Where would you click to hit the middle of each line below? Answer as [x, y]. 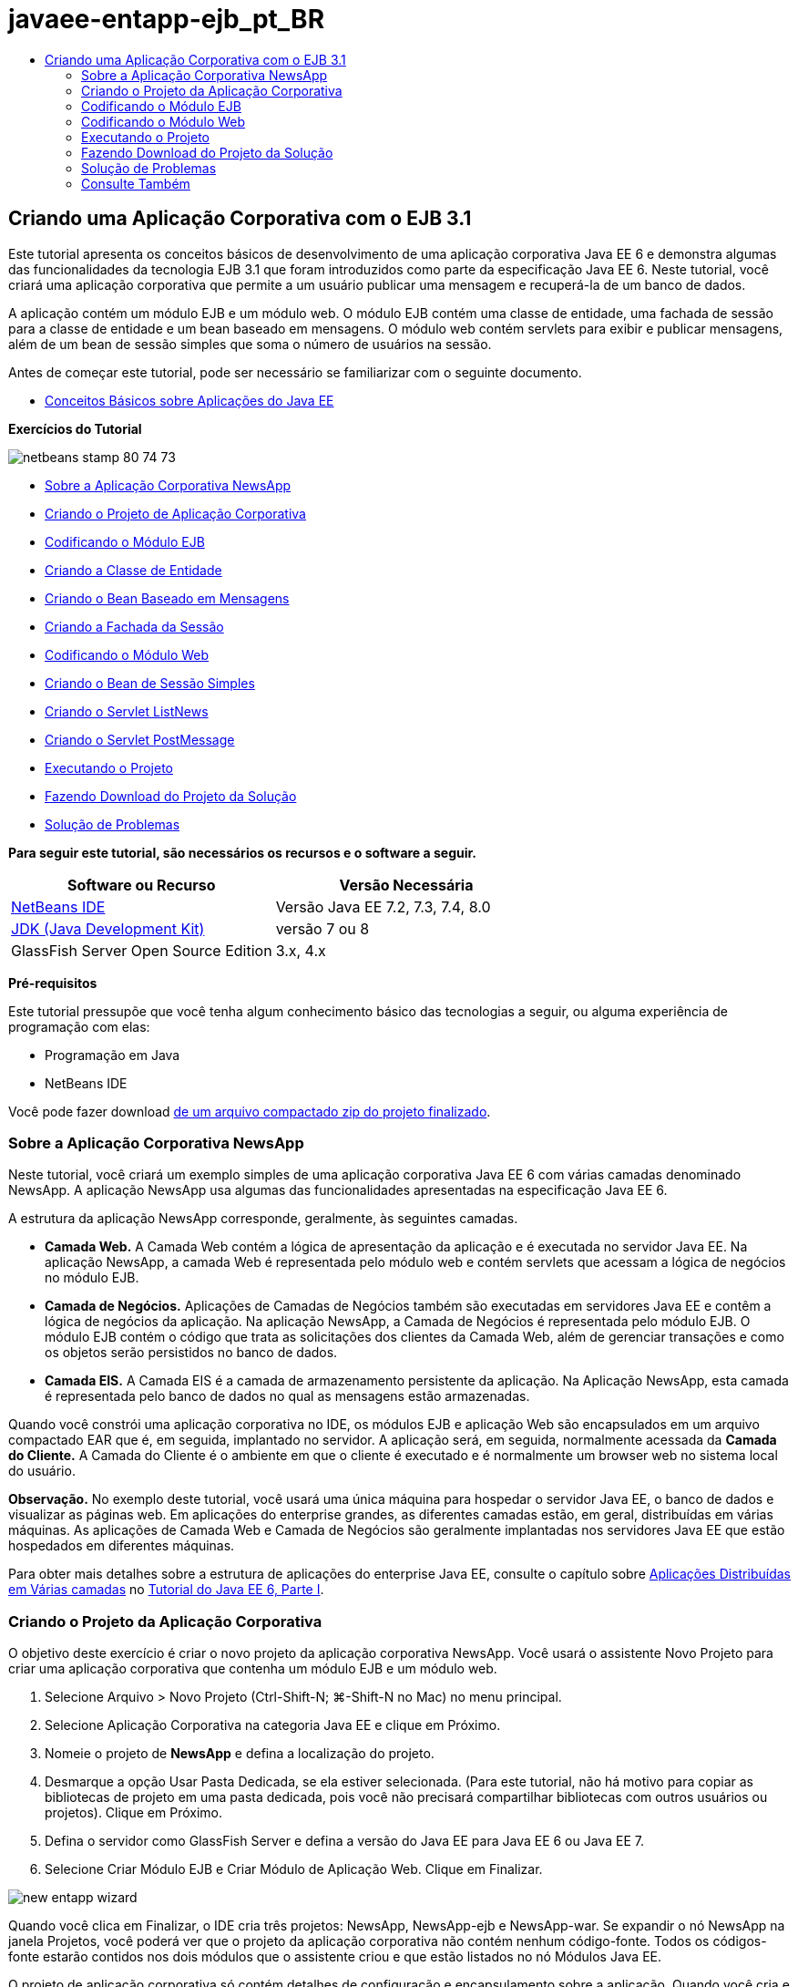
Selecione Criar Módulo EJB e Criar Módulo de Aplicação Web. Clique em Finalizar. [294, 1869]
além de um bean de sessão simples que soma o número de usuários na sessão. [250, 344]
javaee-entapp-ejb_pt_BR [167, 19]
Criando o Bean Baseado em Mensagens [167, 598]
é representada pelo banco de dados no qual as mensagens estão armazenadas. [287, 1396]
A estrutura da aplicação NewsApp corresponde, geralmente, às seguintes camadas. [263, 1219]
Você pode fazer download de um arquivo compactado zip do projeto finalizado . [250, 1111]
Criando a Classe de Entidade [133, 570]
